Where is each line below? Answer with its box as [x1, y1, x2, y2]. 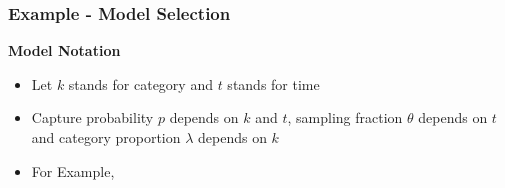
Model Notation [8, 40, 121, 61]
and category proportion [31, 127, 181, 147]
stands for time [227, 73, 320, 94]
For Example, [31, 160, 115, 181]
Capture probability [31, 107, 154, 128]
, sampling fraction [287, 107, 403, 128]
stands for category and [68, 73, 213, 94]
